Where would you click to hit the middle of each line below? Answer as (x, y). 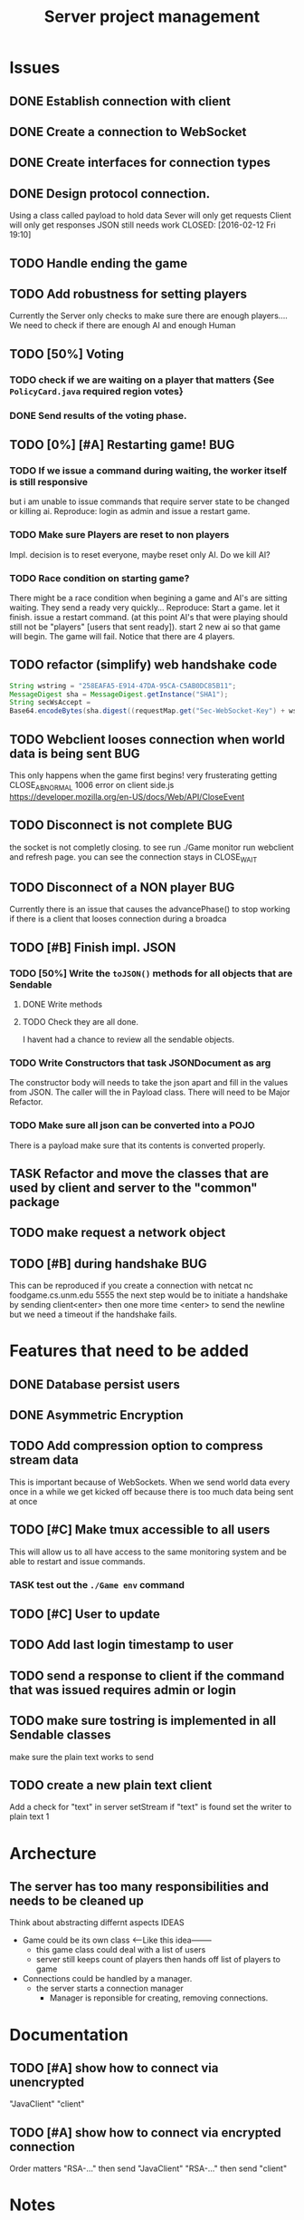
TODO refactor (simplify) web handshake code (143, 665)
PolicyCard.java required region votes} (96, 391)
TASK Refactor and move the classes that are (139, 1173)
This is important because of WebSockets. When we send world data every (150, 1482)
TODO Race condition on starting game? (100, 578)
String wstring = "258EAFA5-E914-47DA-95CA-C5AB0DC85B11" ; (123, 686)
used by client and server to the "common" (133, 1188)
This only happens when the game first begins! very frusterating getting (143, 775)
